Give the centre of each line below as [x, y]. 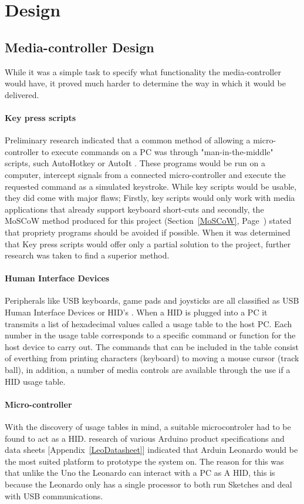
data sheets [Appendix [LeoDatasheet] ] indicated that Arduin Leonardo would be [151, 450]
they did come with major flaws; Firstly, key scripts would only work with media [150, 198]
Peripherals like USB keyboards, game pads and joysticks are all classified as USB [152, 300]
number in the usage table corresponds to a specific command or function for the [150, 335]
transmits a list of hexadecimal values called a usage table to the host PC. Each [148, 323]
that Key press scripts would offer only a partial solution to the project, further [148, 243]
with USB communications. [54, 495]
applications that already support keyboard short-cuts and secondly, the [134, 209]
